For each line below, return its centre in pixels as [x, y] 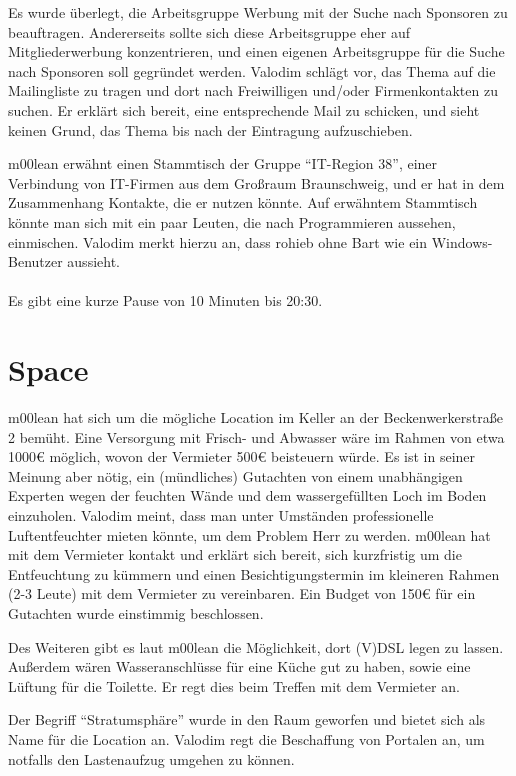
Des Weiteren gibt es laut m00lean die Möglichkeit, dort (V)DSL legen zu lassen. [256, 646]
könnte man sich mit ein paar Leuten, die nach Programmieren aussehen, [232, 221]
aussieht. [93, 261]
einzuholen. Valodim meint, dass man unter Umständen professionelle [221, 515]
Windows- [462, 241]
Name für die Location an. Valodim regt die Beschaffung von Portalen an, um [246, 738]
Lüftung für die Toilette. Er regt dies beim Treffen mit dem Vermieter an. [234, 685]
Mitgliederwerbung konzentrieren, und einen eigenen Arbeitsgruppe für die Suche [256, 51]
